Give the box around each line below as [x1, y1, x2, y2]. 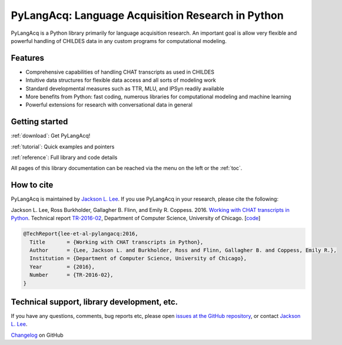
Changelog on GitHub [11, 331, 64, 339]
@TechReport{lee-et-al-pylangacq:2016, [23, 230, 138, 237]
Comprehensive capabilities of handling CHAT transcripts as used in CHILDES [25, 68, 215, 75]
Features [11, 53, 44, 63]
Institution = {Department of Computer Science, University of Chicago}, [29, 255, 247, 262]
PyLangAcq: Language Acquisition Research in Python [11, 9, 284, 22]
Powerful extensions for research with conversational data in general [25, 101, 192, 108]
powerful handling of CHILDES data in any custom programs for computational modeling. [11, 37, 227, 44]
